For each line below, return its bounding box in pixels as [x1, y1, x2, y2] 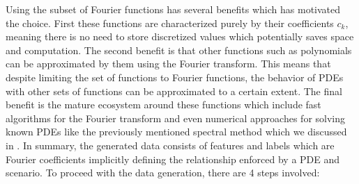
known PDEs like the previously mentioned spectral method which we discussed [6, 124, 347, 139]
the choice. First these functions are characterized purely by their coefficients [6, 15, 334, 30]
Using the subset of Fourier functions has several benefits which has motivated [6, 2, 341, 16]
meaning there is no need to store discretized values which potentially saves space [6, 29, 354, 44]
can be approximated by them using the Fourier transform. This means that [6, 56, 331, 71]
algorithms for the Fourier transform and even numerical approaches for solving [6, 110, 346, 125]
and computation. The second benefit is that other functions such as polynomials [6, 42, 352, 57]
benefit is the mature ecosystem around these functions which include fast [6, 97, 321, 112]
